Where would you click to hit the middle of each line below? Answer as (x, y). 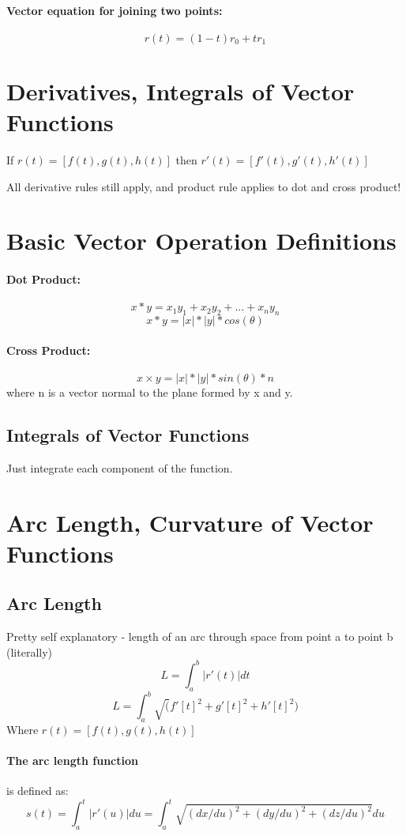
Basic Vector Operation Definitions (201, 241)
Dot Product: (43, 279)
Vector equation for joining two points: (115, 10)
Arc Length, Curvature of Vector (190, 522)
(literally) (30, 651)
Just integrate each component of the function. (120, 467)
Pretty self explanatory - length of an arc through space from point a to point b (200, 636)
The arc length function (72, 761)
